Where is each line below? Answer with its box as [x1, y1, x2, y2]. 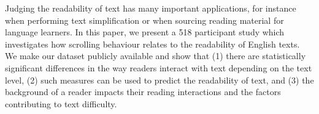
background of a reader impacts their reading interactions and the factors [5, 85, 281, 98]
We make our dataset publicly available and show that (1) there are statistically [5, 49, 306, 62]
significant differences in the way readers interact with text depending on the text [5, 61, 312, 74]
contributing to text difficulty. [5, 97, 117, 110]
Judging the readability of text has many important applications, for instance [5, 2, 296, 14]
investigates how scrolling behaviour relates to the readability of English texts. [5, 37, 300, 50]
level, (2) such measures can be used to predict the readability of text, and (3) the [5, 73, 314, 86]
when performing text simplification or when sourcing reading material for [5, 13, 284, 26]
